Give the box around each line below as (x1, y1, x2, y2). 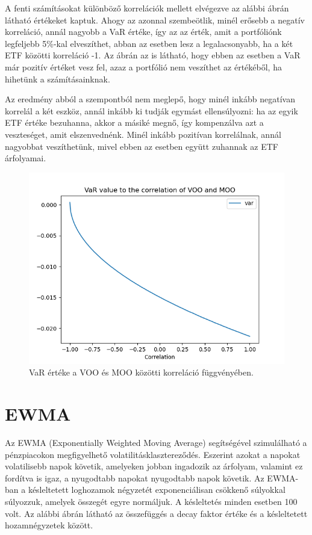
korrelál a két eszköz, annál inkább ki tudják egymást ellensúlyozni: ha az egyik (5, 104, 298, 117)
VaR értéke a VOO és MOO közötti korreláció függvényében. (29, 366, 254, 379)
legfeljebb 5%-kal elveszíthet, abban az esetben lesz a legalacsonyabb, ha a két (5, 37, 293, 49)
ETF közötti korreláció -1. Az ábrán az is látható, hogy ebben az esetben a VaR (5, 49, 301, 61)
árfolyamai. (5, 152, 46, 164)
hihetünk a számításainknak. (5, 72, 110, 85)
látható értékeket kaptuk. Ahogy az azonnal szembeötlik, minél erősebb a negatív (5, 13, 305, 26)
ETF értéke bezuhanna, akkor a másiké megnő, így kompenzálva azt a (5, 116, 264, 129)
